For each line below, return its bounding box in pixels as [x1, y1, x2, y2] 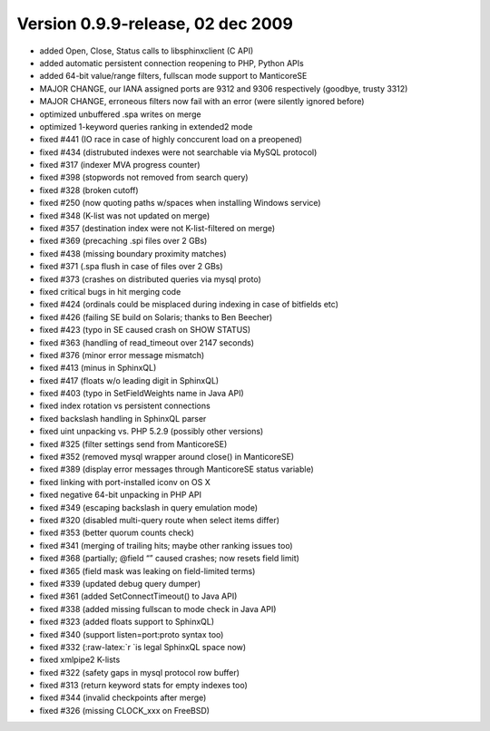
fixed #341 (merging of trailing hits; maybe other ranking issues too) [39, 540, 294, 551]
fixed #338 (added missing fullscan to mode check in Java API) [39, 603, 277, 614]
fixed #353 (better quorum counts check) [39, 527, 195, 539]
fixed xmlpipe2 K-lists [39, 654, 121, 666]
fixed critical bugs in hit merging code [39, 286, 181, 297]
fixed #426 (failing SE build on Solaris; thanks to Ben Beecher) [39, 311, 273, 322]
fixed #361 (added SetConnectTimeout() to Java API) [39, 590, 238, 602]
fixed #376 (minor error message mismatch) [39, 349, 205, 360]
